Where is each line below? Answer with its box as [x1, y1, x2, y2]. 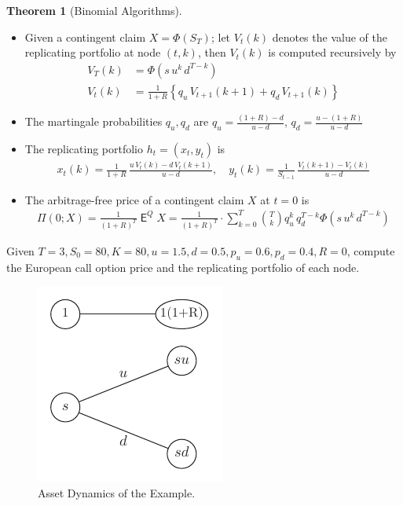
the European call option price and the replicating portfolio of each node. [6, 258, 360, 275]
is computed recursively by [268, 44, 397, 60]
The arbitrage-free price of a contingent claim [24, 191, 244, 207]
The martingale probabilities [24, 113, 163, 130]
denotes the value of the [272, 28, 387, 45]
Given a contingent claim [24, 28, 146, 45]
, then [197, 44, 226, 60]
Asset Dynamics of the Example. [38, 484, 196, 500]
